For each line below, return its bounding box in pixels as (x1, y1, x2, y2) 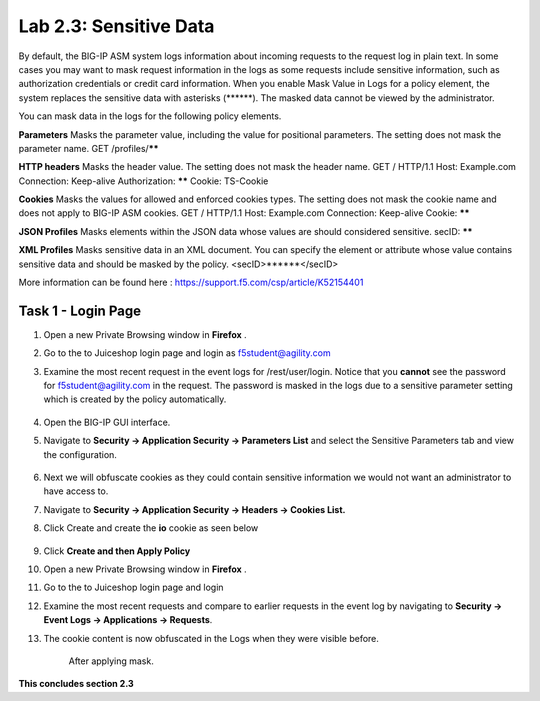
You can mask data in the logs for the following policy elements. (18, 110, 282, 122)
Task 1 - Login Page (18, 302, 142, 319)
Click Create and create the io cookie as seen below (43, 522, 259, 534)
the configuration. (43, 448, 117, 460)
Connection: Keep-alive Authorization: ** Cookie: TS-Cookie (18, 175, 269, 187)
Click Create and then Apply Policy (43, 545, 191, 557)
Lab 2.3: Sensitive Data (18, 15, 215, 37)
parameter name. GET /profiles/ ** (18, 142, 159, 154)
